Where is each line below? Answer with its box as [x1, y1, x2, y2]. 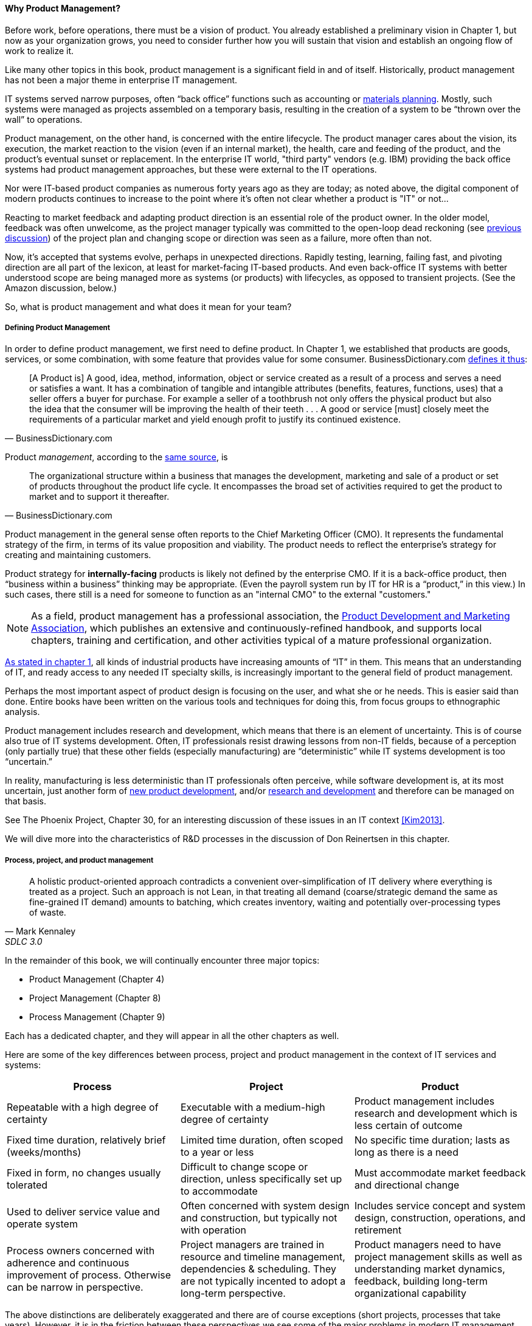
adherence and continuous [7, 1257, 130, 1269]
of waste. [29, 907, 66, 918]
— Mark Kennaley [5, 926, 76, 937]
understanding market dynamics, [354, 1263, 505, 1276]
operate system [7, 1218, 78, 1231]
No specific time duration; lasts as [354, 1134, 510, 1147]
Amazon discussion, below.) [5, 282, 117, 293]
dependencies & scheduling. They [180, 1263, 336, 1276]
